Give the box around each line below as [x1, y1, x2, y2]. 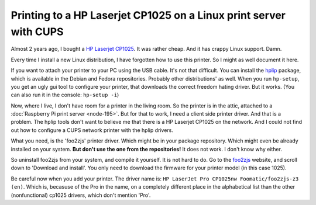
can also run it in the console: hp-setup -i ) [11, 91, 119, 99]
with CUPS [11, 25, 64, 38]
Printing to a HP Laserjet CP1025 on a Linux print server [11, 9, 286, 22]
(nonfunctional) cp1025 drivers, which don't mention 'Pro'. [11, 192, 151, 199]
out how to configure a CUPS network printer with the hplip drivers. [11, 126, 174, 134]
